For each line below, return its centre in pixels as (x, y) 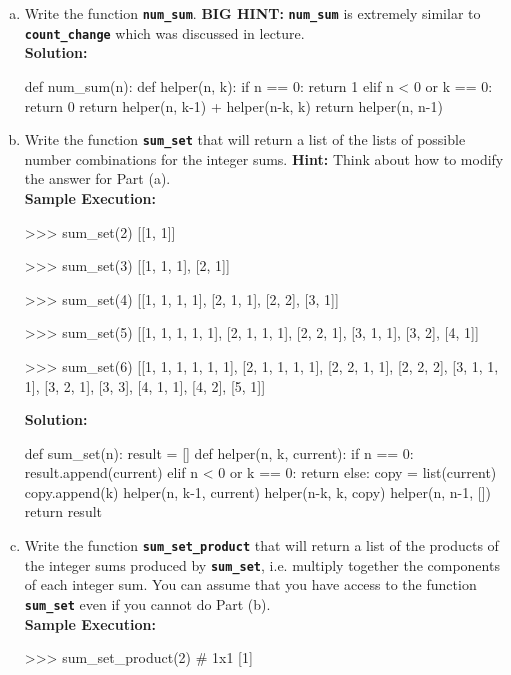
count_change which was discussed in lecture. (164, 32)
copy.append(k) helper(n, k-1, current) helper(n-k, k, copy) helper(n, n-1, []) (257, 491)
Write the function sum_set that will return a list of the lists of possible (245, 139)
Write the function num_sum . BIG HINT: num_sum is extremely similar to (252, 13)
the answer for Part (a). (97, 178)
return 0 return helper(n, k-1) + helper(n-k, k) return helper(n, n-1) (233, 105)
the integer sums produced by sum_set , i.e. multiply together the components (262, 564)
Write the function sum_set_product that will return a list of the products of (261, 545)
